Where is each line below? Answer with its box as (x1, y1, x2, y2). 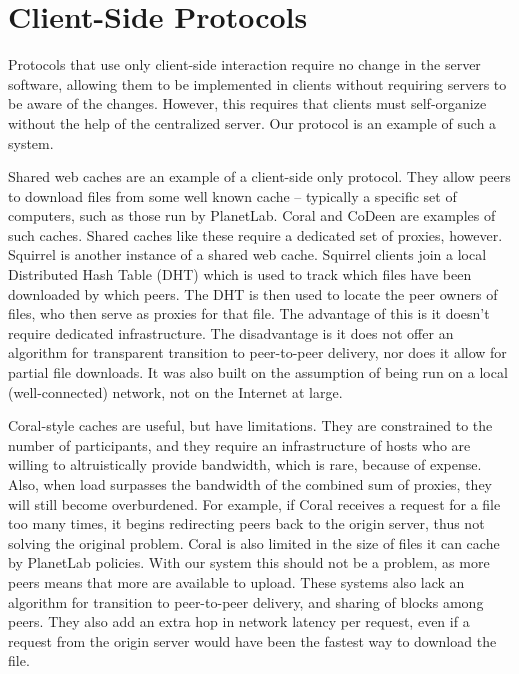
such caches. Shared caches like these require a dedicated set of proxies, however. (8, 224, 503, 245)
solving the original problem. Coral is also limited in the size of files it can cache (8, 532, 500, 553)
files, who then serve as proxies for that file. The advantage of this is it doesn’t (8, 303, 490, 324)
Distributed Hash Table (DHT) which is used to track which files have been (8, 264, 472, 285)
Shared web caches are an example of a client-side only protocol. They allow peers (8, 166, 511, 187)
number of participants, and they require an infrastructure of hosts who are (8, 434, 471, 455)
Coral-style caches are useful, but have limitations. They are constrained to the (8, 415, 493, 436)
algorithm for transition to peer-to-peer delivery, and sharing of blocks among (8, 591, 484, 612)
